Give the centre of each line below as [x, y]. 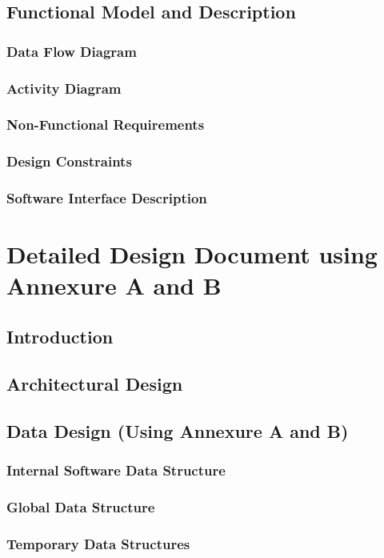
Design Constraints [69, 161]
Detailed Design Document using [192, 254]
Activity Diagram [64, 88]
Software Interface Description [107, 198]
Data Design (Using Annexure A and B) [178, 430]
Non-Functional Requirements [106, 124]
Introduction [60, 336]
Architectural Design [95, 383]
